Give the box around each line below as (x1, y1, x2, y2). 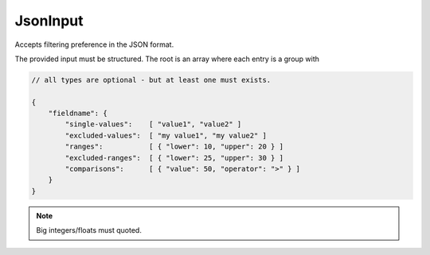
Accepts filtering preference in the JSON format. (14, 40, 174, 49)
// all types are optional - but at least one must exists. (31, 75, 272, 84)
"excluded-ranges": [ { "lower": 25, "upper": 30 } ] (64, 153, 284, 162)
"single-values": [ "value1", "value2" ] (64, 120, 242, 129)
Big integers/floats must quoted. (36, 226, 143, 235)
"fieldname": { (48, 109, 107, 118)
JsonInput (14, 12, 84, 29)
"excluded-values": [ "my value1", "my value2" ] (64, 131, 267, 140)
